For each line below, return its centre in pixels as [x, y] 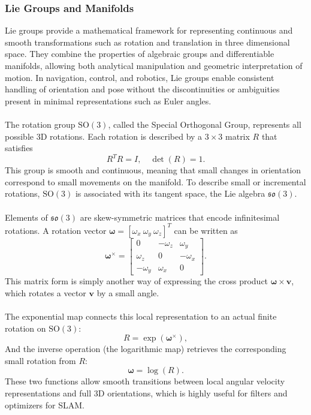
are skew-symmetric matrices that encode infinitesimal [180, 217]
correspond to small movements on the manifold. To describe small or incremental [155, 181]
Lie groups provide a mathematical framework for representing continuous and [149, 30]
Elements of [26, 217]
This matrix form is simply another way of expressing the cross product [137, 281]
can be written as [206, 230]
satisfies [19, 148]
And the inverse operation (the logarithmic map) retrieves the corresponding [146, 349]
